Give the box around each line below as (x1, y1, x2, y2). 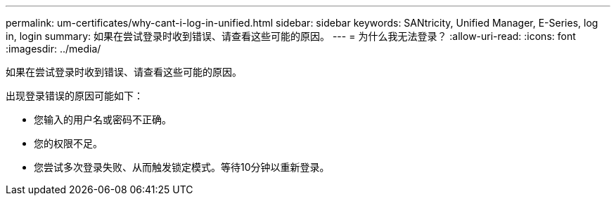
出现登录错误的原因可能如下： (6, 90, 143, 102)
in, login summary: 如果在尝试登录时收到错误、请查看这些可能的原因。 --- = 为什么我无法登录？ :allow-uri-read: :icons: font (6, 30, 576, 42)
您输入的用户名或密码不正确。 (34, 113, 172, 125)
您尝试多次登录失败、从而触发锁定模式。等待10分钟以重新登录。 (34, 161, 330, 173)
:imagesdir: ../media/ (6, 43, 101, 55)
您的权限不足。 (34, 137, 103, 149)
